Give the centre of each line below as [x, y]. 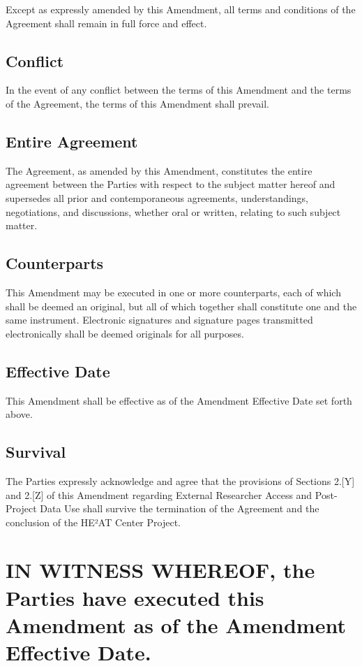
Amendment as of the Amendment [176, 624]
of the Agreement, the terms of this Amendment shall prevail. [137, 103]
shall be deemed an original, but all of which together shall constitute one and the [181, 306]
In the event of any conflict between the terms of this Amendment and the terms [179, 90]
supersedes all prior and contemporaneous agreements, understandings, [157, 197]
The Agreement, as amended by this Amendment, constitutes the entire [159, 170]
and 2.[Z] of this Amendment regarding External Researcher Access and [159, 494]
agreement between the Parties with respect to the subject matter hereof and [171, 184]
